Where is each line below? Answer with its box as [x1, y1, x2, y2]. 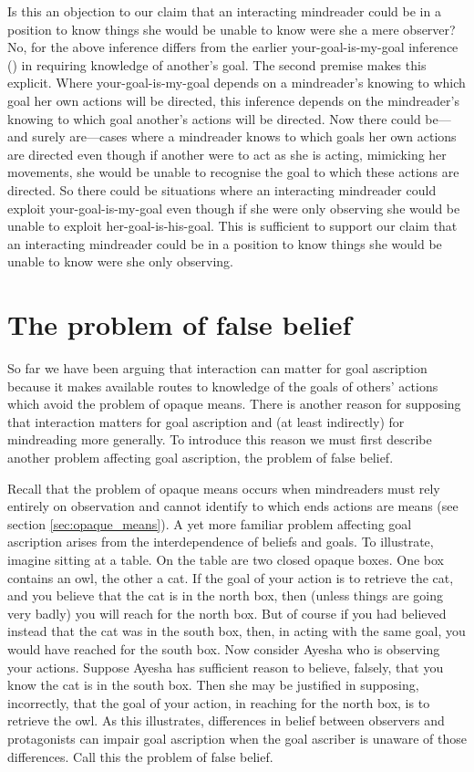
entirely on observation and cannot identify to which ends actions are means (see [7, 496, 459, 516]
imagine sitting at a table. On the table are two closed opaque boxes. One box [7, 549, 444, 569]
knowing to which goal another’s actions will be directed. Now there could [7, 109, 421, 128]
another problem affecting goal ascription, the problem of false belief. [7, 448, 394, 466]
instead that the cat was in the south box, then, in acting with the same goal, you [7, 621, 466, 641]
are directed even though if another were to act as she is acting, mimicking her [7, 144, 447, 163]
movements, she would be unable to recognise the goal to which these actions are [7, 162, 459, 182]
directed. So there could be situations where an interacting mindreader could [7, 180, 437, 199]
